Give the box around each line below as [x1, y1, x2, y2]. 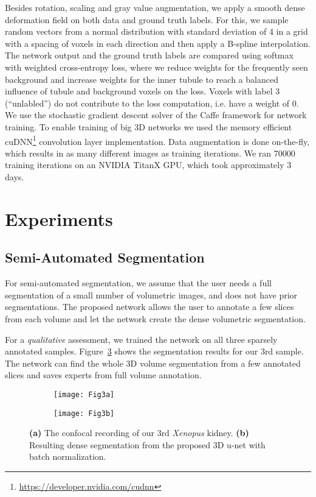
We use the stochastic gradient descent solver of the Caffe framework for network [5, 108, 307, 121]
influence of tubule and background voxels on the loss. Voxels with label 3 [5, 85, 280, 97]
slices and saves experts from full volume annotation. [5, 368, 202, 381]
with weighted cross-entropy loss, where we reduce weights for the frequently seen [5, 60, 308, 73]
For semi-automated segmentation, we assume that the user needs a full [5, 277, 272, 289]
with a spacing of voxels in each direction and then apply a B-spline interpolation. [5, 37, 311, 49]
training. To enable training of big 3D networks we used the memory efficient [5, 120, 292, 133]
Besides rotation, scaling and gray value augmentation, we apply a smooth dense [5, 1, 305, 13]
